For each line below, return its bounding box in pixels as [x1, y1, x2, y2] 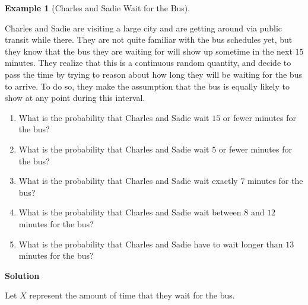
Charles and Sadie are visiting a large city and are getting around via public [5, 21, 282, 34]
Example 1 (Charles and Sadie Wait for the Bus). [5, 2, 190, 14]
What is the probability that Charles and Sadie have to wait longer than [18, 237, 283, 250]
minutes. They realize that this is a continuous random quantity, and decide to [5, 56, 291, 69]
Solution [5, 269, 40, 281]
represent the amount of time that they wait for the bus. [29, 289, 235, 301]
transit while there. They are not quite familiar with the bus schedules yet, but [5, 33, 293, 46]
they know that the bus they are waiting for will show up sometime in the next [5, 45, 293, 57]
